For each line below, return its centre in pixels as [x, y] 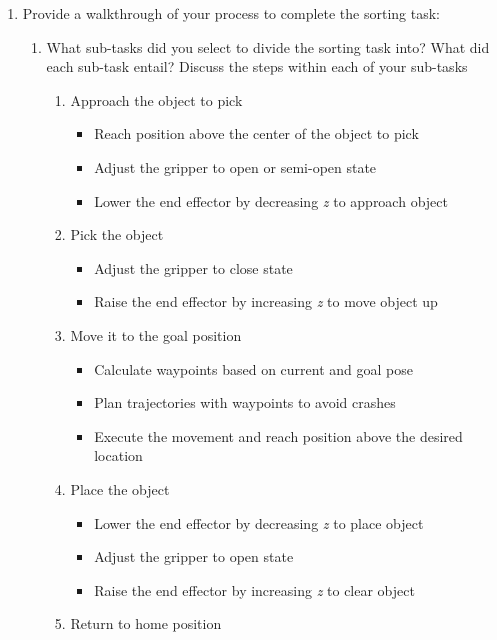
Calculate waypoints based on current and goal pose [253, 368]
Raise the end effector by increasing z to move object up [266, 301]
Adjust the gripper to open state [194, 556]
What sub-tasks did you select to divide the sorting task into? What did [268, 46]
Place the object [120, 488]
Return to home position [146, 623]
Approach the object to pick [156, 99]
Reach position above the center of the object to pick [256, 133]
